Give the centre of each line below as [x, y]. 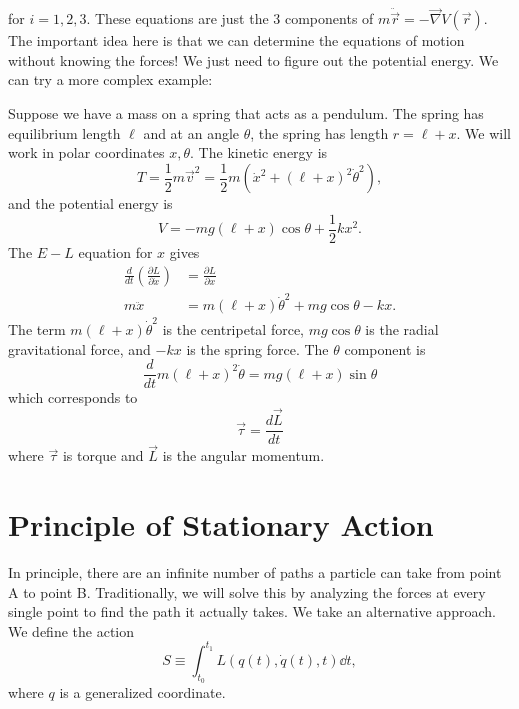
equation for [115, 251]
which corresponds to [73, 397]
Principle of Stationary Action [221, 524]
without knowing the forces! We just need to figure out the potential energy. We [253, 59]
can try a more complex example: [110, 79]
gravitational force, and [79, 348]
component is [385, 348]
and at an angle [191, 132]
